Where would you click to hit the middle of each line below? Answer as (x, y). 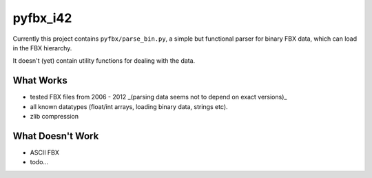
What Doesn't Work (56, 136)
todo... (39, 162)
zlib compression (54, 117)
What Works (40, 80)
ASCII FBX (45, 152)
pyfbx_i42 (42, 18)
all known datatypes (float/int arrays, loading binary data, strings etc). (129, 106)
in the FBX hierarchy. (42, 48)
